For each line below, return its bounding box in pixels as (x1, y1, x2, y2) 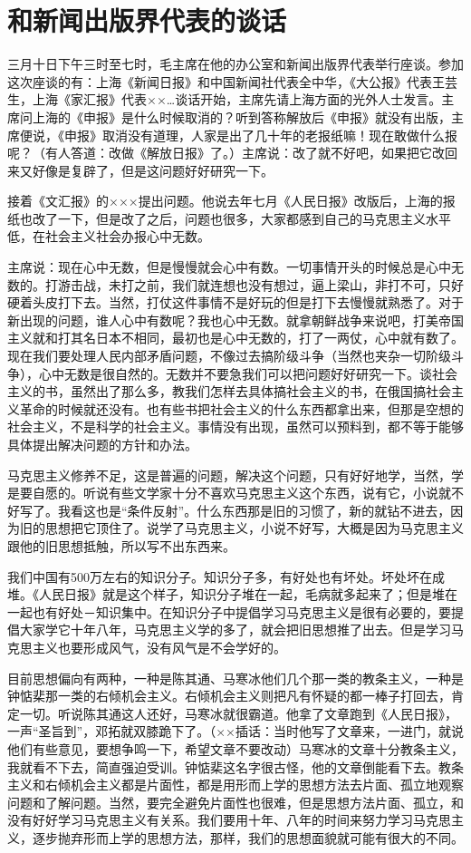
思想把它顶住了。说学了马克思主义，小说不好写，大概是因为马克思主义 (44, 519, 464, 538)
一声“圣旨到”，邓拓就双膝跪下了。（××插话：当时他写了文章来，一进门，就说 (7, 722, 464, 741)
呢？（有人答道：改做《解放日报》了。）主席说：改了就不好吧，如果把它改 (7, 143, 445, 162)
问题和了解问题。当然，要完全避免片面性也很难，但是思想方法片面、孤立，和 (7, 792, 464, 811)
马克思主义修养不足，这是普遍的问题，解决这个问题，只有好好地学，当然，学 (7, 465, 464, 484)
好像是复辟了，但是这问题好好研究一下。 (32, 160, 274, 179)
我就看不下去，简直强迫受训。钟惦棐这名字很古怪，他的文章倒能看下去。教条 (7, 757, 464, 776)
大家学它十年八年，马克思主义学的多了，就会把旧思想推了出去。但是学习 (19, 620, 451, 639)
